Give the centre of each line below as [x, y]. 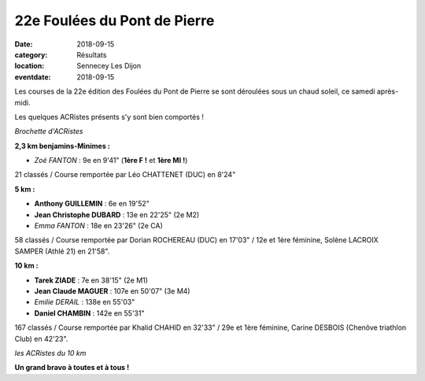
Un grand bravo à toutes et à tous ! [72, 368]
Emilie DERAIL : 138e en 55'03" [85, 302]
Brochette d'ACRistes [49, 131]
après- [388, 91]
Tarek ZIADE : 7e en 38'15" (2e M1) [91, 280]
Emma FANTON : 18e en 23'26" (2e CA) [98, 226]
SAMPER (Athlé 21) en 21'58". [62, 251]
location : [30, 66]
